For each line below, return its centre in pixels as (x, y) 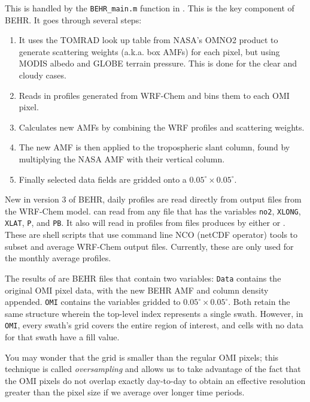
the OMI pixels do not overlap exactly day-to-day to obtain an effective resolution (155, 380)
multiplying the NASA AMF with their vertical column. (122, 159)
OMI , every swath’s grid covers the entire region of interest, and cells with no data (154, 325)
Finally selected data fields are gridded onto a (103, 179)
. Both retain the (259, 302)
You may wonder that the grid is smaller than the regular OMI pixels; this (142, 357)
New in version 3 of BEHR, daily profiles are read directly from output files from (153, 199)
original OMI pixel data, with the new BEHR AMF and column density (137, 290)
